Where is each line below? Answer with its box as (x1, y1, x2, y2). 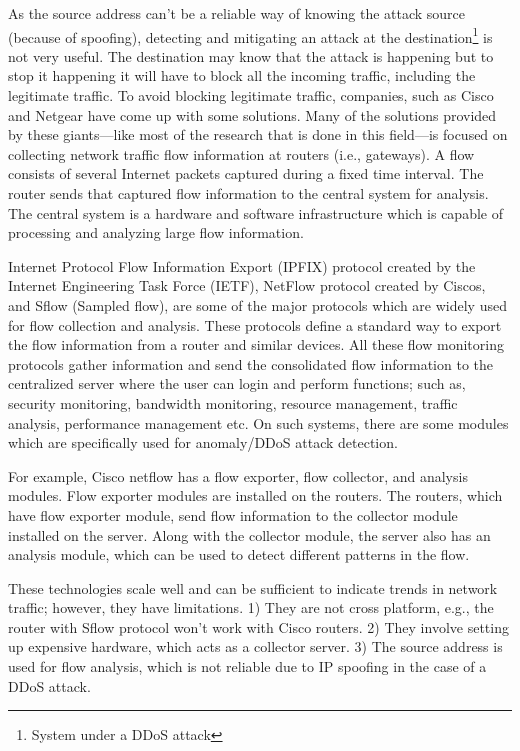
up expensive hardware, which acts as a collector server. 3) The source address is (8, 636, 503, 657)
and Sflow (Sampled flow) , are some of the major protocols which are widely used (8, 294, 507, 315)
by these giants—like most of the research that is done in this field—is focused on (8, 124, 508, 145)
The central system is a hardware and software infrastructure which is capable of (8, 202, 503, 223)
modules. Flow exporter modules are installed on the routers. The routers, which (8, 485, 503, 506)
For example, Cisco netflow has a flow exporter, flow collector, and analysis (8, 465, 468, 486)
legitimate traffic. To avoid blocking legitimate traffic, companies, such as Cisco (8, 85, 494, 106)
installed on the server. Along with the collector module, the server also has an (8, 524, 491, 545)
